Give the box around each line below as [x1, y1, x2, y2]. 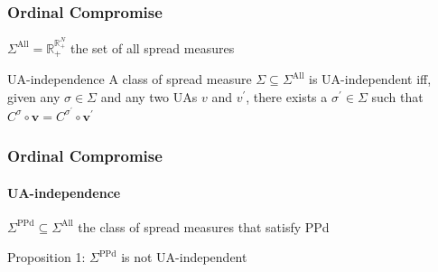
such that [371, 88, 424, 107]
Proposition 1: [7, 248, 86, 267]
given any [7, 88, 61, 107]
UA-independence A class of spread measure [7, 70, 252, 89]
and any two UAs [100, 88, 198, 107]
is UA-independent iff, [309, 70, 432, 89]
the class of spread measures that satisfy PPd [78, 217, 330, 236]
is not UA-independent [121, 248, 247, 267]
